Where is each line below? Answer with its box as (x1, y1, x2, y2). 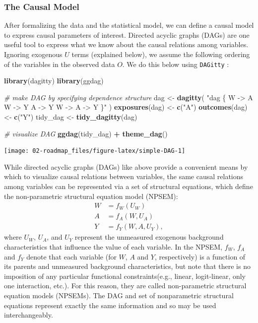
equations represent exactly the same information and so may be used (4, 300, 216, 310)
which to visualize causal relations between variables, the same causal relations (4, 171, 244, 182)
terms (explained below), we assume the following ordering (71, 49, 250, 59)
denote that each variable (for (26, 251, 117, 261)
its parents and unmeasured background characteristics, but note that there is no (4, 261, 251, 271)
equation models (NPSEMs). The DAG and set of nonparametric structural (4, 290, 234, 300)
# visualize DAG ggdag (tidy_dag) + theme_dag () (4, 128, 168, 138)
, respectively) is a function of (154, 251, 246, 261)
